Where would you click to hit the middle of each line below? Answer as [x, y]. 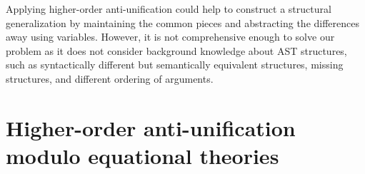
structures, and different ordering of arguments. [110, 78]
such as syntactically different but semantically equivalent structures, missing [175, 65]
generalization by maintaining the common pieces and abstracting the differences [182, 22]
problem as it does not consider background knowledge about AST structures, [176, 50]
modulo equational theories [142, 155]
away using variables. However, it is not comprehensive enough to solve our [170, 37]
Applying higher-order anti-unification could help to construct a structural [169, 9]
